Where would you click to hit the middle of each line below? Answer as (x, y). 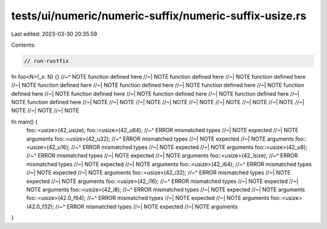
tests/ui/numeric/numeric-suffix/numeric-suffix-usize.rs (159, 16)
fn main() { (25, 122)
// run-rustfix (46, 61)
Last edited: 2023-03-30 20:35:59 (54, 34)
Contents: (23, 45)
